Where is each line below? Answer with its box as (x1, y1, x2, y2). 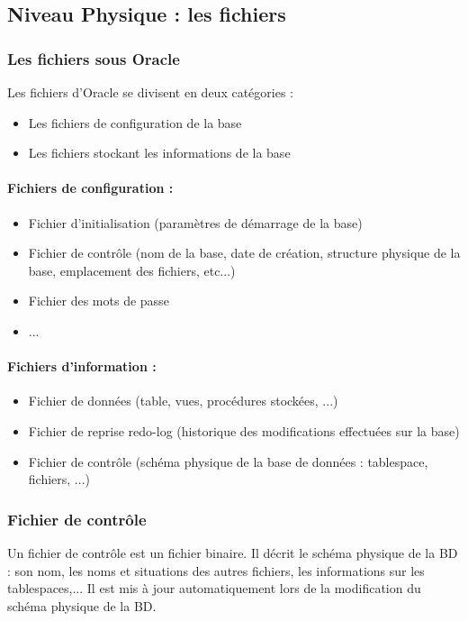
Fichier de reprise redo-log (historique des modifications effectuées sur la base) (28, 421, 460, 440)
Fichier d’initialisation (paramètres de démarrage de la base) (28, 213, 363, 232)
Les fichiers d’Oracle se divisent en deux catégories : (7, 83, 293, 101)
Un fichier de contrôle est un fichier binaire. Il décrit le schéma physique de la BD (7, 543, 458, 562)
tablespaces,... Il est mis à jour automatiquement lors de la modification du (7, 579, 421, 598)
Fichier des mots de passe (28, 291, 169, 310)
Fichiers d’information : (7, 357, 157, 376)
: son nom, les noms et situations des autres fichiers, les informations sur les (7, 561, 425, 580)
